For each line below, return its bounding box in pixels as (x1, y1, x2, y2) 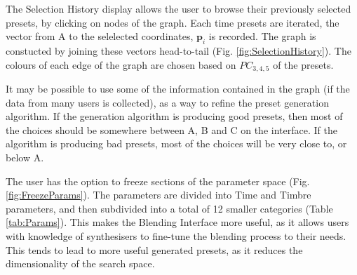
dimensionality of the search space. (6, 256, 155, 271)
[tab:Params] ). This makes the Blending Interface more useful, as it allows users (6, 215, 349, 229)
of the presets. (273, 57, 334, 72)
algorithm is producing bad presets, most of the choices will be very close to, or (6, 136, 347, 151)
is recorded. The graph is (208, 29, 316, 43)
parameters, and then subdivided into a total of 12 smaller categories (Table (6, 201, 333, 215)
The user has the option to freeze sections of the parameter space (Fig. (6, 173, 310, 188)
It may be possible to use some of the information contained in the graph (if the (6, 81, 350, 96)
